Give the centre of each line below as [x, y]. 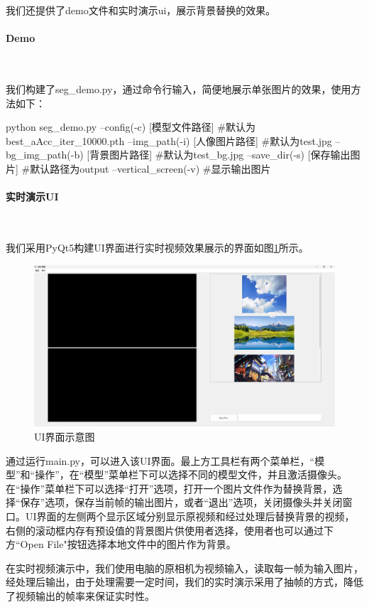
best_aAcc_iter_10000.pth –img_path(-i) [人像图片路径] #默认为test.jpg [169, 140]
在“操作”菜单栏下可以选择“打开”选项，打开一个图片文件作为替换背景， [169, 488]
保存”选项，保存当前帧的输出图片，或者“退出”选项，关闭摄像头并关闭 [181, 502]
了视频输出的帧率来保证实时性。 [80, 596]
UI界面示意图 [65, 437]
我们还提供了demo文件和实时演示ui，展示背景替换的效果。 [141, 10]
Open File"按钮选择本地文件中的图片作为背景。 [128, 544]
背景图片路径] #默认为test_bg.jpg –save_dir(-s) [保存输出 [220, 155]
